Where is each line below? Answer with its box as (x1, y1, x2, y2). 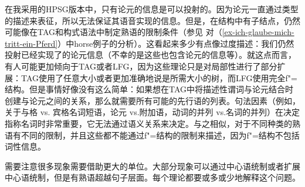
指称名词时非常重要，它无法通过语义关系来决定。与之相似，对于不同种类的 (5, 117, 292, 129)
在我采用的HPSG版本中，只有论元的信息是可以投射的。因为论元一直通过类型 (5, 3, 299, 15)
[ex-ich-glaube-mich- (222, 26, 294, 38)
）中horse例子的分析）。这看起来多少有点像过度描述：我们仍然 (57, 37, 294, 49)
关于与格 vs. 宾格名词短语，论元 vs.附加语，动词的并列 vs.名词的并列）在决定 (5, 106, 300, 118)
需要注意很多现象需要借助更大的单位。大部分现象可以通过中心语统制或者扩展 (5, 160, 300, 172)
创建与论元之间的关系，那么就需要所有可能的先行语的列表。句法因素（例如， (5, 94, 300, 106)
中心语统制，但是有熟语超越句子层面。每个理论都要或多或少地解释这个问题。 (5, 171, 300, 183)
